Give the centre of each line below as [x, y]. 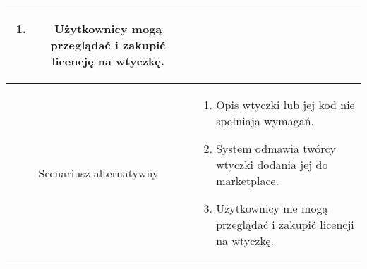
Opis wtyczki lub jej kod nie [285, 105]
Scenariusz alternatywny [98, 173]
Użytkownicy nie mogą [272, 208]
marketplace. [248, 181]
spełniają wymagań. [265, 121]
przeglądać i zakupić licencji [285, 224]
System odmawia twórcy [276, 148]
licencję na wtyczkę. [108, 61]
